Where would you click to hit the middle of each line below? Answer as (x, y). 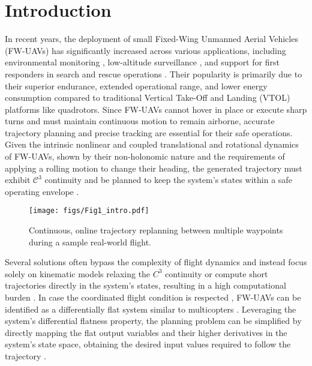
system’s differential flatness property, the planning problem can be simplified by (153, 321)
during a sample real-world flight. (90, 241)
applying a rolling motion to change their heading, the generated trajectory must (154, 168)
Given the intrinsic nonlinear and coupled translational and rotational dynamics (152, 144)
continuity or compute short (217, 273)
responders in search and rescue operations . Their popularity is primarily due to (154, 73)
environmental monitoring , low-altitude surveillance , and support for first (142, 62)
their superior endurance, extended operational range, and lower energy (136, 85)
